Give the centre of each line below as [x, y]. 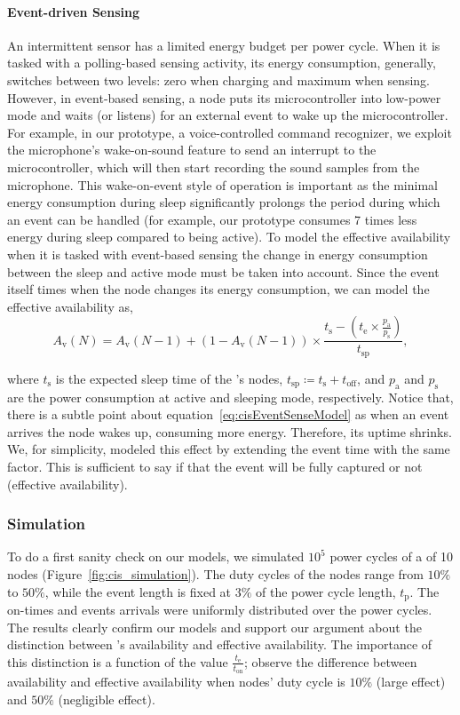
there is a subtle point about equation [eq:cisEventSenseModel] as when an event [228, 414]
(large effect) [411, 682]
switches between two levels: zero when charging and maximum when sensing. [218, 79]
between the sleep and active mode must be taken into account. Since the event [223, 271]
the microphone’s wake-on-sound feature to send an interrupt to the [192, 150]
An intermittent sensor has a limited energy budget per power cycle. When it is [224, 45]
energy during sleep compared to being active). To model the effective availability [229, 237]
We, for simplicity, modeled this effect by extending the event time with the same [229, 449]
